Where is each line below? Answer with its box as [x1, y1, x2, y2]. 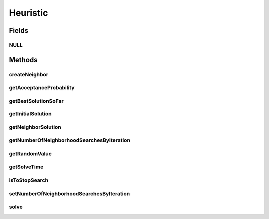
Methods [9, 55, 38, 64]
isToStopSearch [9, 177, 49, 184]
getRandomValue [9, 150, 52, 157]
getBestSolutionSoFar [9, 97, 64, 104]
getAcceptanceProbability [9, 84, 75, 91]
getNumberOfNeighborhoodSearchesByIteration [9, 137, 131, 144]
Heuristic [9, 7, 48, 18]
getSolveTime [9, 163, 44, 170]
